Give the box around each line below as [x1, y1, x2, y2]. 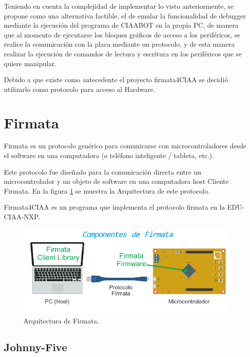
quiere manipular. [4, 58, 56, 68]
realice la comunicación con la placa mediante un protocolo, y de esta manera [4, 39, 235, 49]
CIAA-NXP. [4, 212, 40, 222]
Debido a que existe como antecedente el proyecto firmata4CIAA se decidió [4, 74, 228, 85]
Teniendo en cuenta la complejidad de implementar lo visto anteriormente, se [4, 1, 233, 11]
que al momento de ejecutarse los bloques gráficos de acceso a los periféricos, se [4, 29, 240, 39]
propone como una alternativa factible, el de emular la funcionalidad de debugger [4, 10, 246, 20]
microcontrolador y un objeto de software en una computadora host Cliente [4, 176, 229, 186]
